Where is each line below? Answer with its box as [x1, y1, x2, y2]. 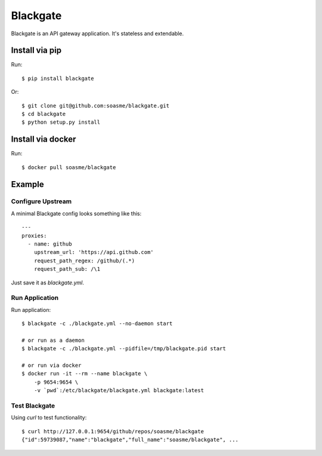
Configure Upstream [11, 197, 72, 206]
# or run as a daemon [21, 336, 85, 344]
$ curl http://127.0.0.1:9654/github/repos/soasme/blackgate [21, 428, 204, 434]
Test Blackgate [11, 402, 55, 410]
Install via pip [11, 45, 62, 56]
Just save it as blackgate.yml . [11, 279, 85, 286]
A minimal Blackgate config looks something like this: [11, 210, 142, 217]
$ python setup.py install [21, 119, 101, 126]
